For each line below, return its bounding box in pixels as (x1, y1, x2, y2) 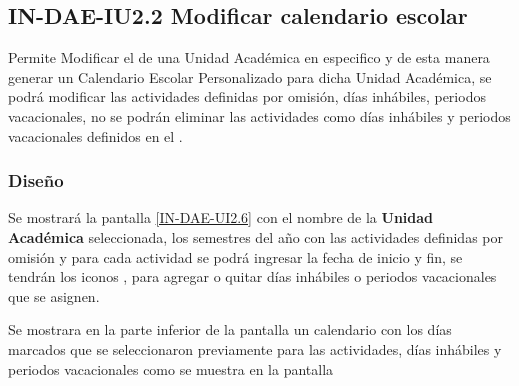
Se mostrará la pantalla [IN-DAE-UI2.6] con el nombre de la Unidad (8, 207, 434, 228)
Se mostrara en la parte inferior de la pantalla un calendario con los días (8, 319, 452, 340)
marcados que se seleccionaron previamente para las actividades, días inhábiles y (8, 338, 502, 359)
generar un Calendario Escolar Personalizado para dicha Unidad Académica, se (8, 66, 492, 87)
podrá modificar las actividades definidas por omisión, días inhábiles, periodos (8, 86, 486, 107)
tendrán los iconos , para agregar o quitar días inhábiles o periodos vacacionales (8, 266, 497, 287)
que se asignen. (8, 285, 100, 306)
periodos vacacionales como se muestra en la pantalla (8, 358, 334, 379)
